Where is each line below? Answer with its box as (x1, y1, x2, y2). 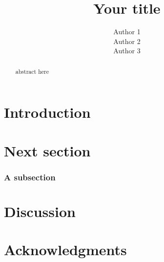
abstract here (15, 67, 49, 75)
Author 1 (113, 26, 141, 37)
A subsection (4, 171, 56, 183)
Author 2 (113, 36, 141, 46)
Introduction (4, 102, 91, 122)
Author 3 (113, 45, 141, 56)
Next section (4, 140, 91, 160)
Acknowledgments (4, 240, 127, 260)
